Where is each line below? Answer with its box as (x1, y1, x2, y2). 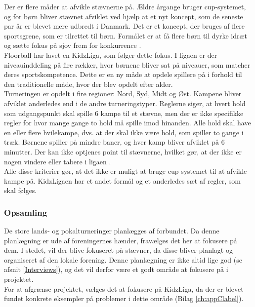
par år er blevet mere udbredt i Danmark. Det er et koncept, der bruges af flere (4, 21, 245, 31)
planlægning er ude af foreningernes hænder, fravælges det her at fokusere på (4, 235, 237, 245)
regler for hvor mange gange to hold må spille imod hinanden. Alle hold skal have (4, 117, 251, 128)
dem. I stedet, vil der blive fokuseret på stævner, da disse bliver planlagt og (4, 245, 233, 255)
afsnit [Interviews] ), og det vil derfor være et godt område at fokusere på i (4, 264, 228, 274)
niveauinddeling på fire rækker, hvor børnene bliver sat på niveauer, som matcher (4, 59, 251, 70)
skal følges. (4, 185, 37, 195)
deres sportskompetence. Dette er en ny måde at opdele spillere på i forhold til (4, 69, 242, 79)
